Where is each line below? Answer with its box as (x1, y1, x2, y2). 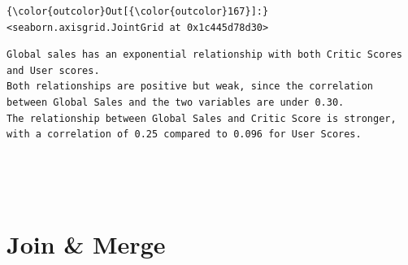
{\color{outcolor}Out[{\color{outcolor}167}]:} (7, 6, 269, 17)
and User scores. (7, 64, 100, 76)
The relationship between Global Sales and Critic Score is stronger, (7, 112, 397, 124)
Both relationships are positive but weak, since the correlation (7, 80, 374, 93)
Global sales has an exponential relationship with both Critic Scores (7, 49, 402, 61)
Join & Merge (7, 228, 166, 261)
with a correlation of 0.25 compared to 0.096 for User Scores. (7, 128, 362, 141)
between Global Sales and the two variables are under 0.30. (7, 96, 345, 108)
